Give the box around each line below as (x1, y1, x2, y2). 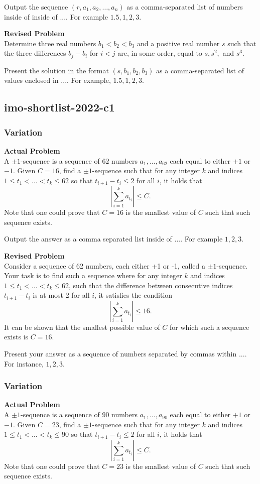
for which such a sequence (170, 321, 249, 332)
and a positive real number (137, 38, 220, 48)
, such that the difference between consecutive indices (69, 280, 233, 290)
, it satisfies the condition (94, 290, 173, 300)
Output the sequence (4, 2, 68, 12)
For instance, (4, 358, 44, 369)
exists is (4, 331, 29, 342)
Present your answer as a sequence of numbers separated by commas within (4, 348, 237, 359)
